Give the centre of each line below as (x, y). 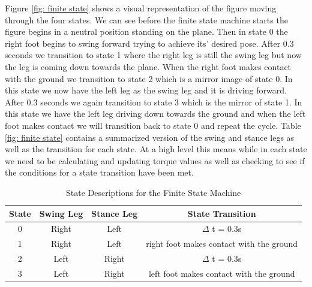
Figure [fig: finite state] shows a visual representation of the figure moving (141, 8)
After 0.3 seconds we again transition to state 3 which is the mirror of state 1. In (154, 102)
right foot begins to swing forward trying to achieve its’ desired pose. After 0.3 (149, 43)
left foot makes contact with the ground (222, 273)
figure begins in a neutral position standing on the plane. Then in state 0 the (146, 31)
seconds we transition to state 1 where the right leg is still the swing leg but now (153, 55)
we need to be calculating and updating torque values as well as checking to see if (155, 160)
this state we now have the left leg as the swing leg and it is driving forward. (146, 90)
